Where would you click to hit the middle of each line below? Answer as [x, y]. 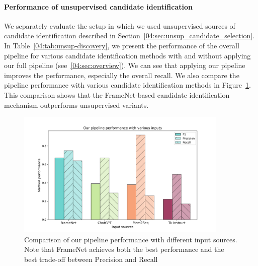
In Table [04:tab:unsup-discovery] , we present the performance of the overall [122, 45]
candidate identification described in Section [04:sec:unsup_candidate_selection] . [130, 36]
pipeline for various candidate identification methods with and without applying [127, 55]
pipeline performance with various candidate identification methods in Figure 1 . [127, 85]
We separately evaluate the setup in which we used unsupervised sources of [120, 25]
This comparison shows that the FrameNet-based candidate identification [117, 94]
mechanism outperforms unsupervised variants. [76, 105]
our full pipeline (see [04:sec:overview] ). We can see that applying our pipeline [125, 65]
